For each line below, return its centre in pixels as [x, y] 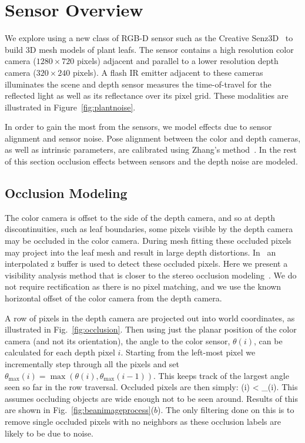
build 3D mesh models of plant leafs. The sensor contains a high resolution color [149, 49]
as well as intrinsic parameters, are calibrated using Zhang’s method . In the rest [151, 150]
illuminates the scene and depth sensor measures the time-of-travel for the [138, 84]
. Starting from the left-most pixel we [188, 352]
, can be [268, 340]
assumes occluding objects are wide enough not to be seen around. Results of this [152, 398]
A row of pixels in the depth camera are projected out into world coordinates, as [150, 318]
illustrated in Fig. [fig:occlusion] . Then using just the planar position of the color [151, 329]
